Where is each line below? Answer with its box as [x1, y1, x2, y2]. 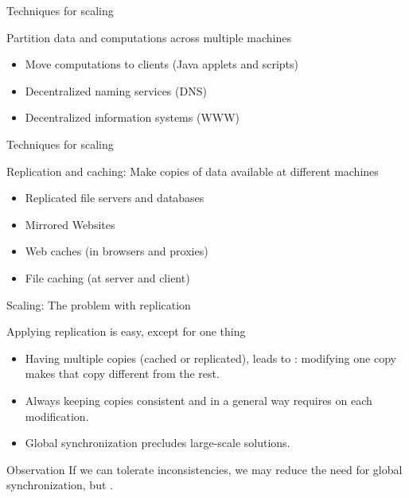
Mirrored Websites [25, 216, 115, 232]
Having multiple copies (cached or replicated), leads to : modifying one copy [25, 349, 396, 366]
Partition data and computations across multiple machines [6, 29, 291, 45]
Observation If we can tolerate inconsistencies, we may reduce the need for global [6, 461, 403, 477]
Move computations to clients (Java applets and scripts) [25, 56, 299, 72]
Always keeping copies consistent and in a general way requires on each [25, 391, 372, 408]
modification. [25, 407, 89, 424]
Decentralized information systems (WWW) [25, 109, 240, 126]
